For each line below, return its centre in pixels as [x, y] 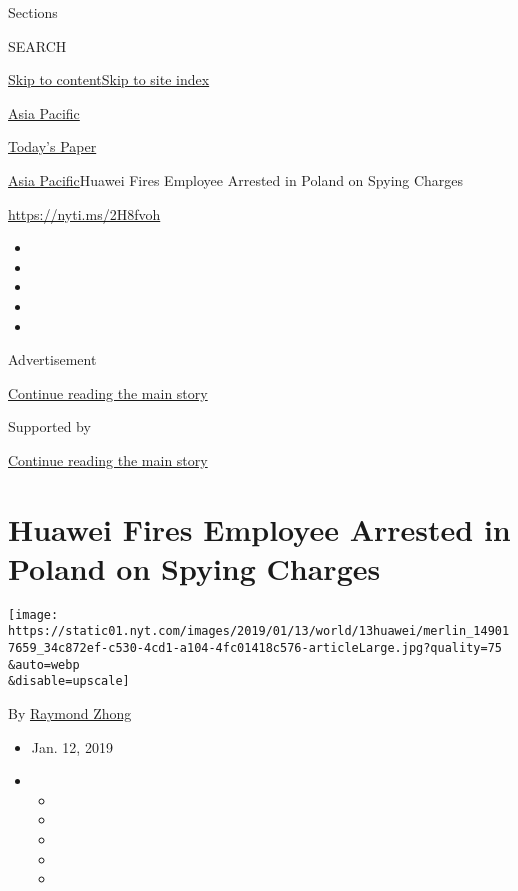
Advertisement [52, 359]
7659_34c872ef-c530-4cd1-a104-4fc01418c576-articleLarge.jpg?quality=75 [255, 648]
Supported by [49, 426]
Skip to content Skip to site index [109, 79]
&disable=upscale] [69, 681]
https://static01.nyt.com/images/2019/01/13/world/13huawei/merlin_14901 [259, 631]
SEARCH [37, 45]
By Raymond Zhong [70, 713]
